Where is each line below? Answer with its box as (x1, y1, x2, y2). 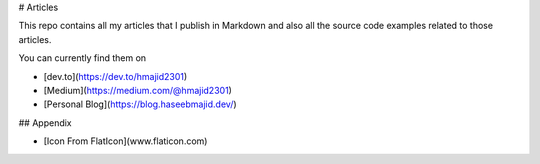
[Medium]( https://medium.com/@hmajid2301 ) (43, 84, 232, 96)
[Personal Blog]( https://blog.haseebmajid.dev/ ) (43, 98, 237, 110)
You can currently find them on (18, 52, 147, 64)
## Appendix (18, 116, 72, 129)
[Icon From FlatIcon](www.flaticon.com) (43, 135, 208, 147)
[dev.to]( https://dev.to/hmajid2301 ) (43, 70, 188, 82)
